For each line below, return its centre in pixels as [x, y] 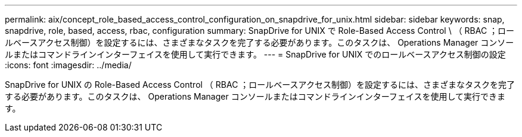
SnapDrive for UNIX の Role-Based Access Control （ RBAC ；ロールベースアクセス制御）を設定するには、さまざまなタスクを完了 [260, 85]
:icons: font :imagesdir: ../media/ [68, 65]
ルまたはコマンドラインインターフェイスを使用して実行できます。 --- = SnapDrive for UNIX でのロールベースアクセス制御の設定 [255, 54]
